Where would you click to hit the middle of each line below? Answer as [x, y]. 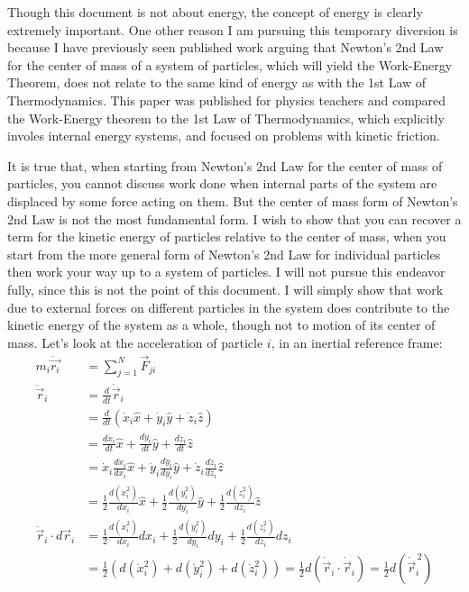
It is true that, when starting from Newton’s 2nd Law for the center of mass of [225, 165]
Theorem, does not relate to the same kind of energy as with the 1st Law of [217, 82]
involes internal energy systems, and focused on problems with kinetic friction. [224, 136]
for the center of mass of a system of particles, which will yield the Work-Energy [230, 64]
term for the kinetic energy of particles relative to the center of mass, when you [227, 237]
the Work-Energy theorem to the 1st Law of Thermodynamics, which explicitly [226, 118]
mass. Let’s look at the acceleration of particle [135, 342]
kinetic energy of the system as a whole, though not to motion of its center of [221, 325]
